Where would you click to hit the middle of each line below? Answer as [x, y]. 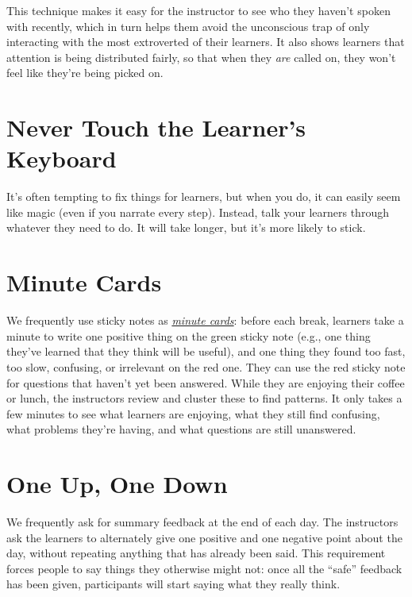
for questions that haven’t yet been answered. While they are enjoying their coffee [206, 382]
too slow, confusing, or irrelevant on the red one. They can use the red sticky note [206, 366]
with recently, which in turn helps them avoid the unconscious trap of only [188, 26]
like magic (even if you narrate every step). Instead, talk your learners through [198, 212]
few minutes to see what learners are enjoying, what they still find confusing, [193, 413]
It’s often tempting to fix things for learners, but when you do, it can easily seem [204, 196]
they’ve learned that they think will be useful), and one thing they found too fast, [206, 351]
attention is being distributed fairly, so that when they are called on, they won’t [201, 57]
